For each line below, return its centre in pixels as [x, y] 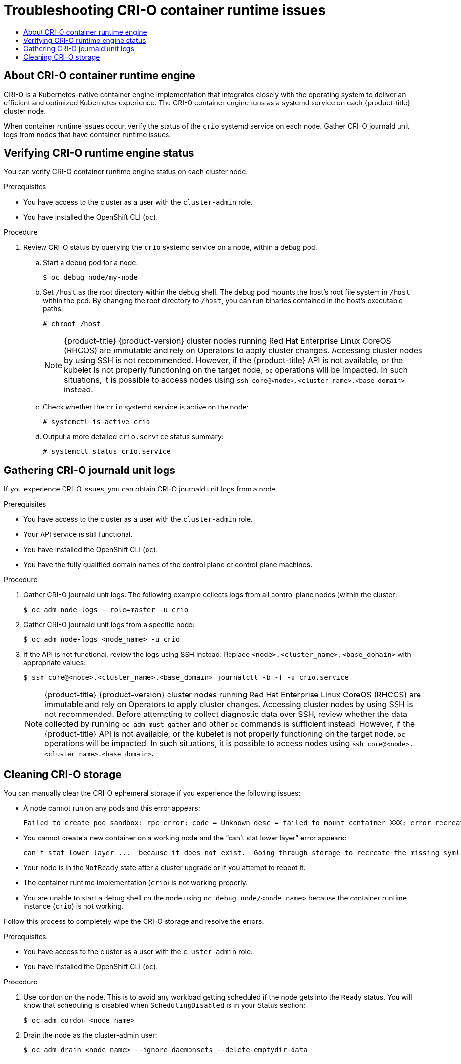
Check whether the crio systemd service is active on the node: [146, 407]
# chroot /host [72, 324]
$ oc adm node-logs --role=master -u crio [106, 610]
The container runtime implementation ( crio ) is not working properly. [136, 883]
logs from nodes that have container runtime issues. [88, 134]
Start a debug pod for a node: [91, 263]
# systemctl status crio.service [107, 452]
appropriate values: [55, 663]
